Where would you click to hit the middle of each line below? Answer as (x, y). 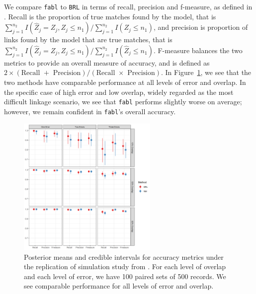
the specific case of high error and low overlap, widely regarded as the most (119, 92)
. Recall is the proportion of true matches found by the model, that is (110, 16)
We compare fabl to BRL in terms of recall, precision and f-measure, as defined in (128, 6)
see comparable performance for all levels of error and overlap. (119, 286)
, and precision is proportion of (201, 27)
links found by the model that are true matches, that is (88, 39)
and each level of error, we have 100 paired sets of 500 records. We (125, 276)
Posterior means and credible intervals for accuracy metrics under (124, 257)
